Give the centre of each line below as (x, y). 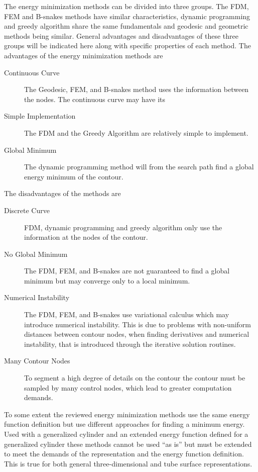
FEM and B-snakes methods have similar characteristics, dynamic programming (127, 16)
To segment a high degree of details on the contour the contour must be (135, 378)
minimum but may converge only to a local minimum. (107, 280)
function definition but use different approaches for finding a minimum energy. (124, 424)
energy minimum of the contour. (74, 176)
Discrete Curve (27, 210)
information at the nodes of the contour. (86, 237)
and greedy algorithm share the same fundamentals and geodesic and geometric (126, 26)
